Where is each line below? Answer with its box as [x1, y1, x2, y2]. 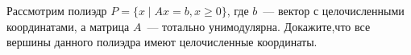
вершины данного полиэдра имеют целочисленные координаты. [6, 33, 318, 50]
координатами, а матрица [6, 18, 130, 34]
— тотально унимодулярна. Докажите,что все [147, 18, 371, 34]
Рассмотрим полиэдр [6, 2, 107, 18]
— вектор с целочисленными [263, 2, 405, 18]
